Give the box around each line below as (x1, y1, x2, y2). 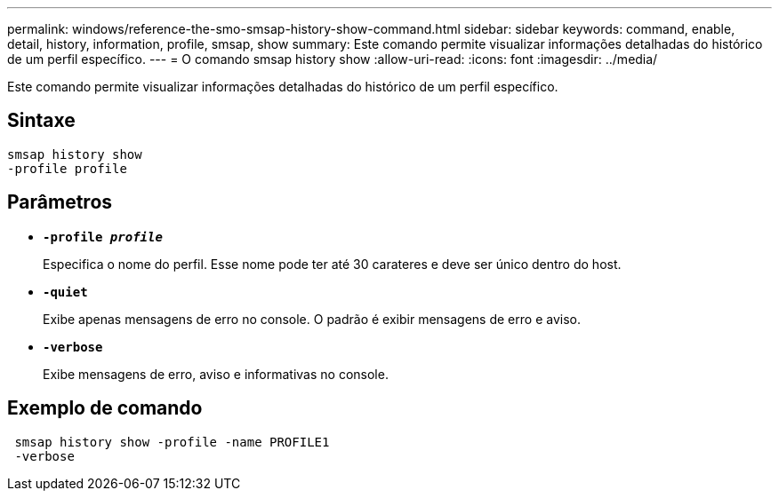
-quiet (43, 284, 88, 299)
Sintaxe (7, 109, 76, 132)
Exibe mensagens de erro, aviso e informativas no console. (43, 366, 389, 382)
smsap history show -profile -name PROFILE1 (14, 434, 330, 449)
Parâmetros (7, 191, 113, 214)
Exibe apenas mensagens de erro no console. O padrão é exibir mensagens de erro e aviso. (43, 311, 581, 327)
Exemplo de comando (7, 397, 203, 420)
